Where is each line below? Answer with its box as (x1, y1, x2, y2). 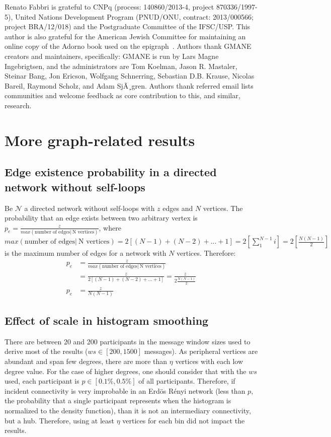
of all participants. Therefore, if (138, 376, 235, 386)
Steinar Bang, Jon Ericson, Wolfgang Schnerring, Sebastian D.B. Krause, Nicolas (5, 70, 255, 81)
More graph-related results (5, 129, 195, 150)
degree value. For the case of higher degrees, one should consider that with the (5, 366, 246, 376)
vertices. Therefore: (177, 248, 236, 258)
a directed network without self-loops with (24, 202, 155, 213)
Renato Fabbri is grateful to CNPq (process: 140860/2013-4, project (5, 2, 214, 12)
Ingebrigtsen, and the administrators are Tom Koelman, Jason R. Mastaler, (5, 60, 237, 71)
